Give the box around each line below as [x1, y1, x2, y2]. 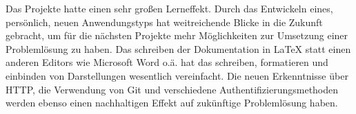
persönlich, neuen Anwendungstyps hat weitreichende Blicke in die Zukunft [6, 14, 323, 29]
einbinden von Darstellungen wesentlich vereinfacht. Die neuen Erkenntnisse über [6, 68, 348, 82]
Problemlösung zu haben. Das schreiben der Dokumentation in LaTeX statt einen [6, 41, 351, 56]
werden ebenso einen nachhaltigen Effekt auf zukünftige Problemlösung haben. [6, 95, 338, 110]
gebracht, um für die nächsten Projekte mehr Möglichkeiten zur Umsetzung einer [6, 28, 348, 43]
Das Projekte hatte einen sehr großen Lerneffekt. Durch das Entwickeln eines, [6, 1, 333, 15]
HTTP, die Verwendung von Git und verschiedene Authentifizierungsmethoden [6, 82, 339, 96]
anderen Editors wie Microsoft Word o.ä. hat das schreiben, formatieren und [6, 55, 328, 69]
